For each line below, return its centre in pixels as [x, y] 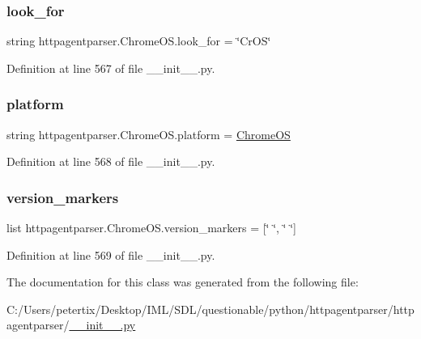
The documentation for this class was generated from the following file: [183, 282]
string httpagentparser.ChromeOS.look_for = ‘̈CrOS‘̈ [139, 41]
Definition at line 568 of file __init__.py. [111, 161]
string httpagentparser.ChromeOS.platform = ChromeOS [149, 134]
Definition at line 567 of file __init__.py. [111, 68]
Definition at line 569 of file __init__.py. [111, 254]
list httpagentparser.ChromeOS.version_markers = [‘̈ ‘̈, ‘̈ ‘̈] [151, 228]
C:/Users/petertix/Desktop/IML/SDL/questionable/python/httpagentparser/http [210, 309]
